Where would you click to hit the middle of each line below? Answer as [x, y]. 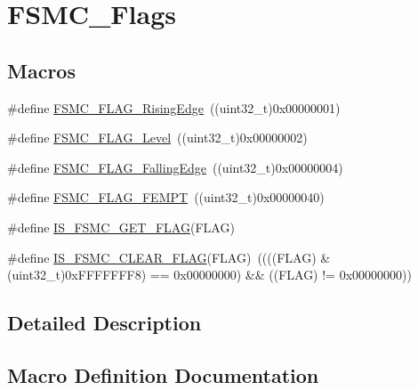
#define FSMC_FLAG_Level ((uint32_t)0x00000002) [157, 138]
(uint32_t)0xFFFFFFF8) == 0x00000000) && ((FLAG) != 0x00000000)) [209, 275]
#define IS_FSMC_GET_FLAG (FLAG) [121, 227]
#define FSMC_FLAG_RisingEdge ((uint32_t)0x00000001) [174, 107]
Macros [41, 70]
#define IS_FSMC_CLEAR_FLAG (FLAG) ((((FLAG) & [169, 257]
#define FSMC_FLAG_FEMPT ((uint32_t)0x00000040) [166, 197]
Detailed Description [104, 323]
